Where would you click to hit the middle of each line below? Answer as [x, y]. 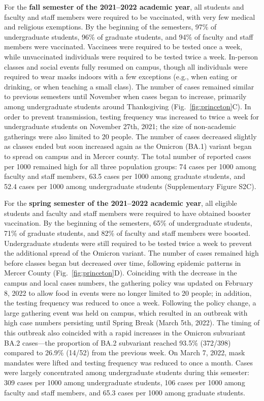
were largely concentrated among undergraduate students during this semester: [127, 372]
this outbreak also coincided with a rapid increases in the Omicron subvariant [125, 332]
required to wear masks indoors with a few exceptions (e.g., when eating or [121, 76]
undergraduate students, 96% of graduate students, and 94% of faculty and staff [129, 36]
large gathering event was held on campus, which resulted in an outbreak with [126, 312]
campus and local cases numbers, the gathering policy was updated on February [129, 283]
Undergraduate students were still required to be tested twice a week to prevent [128, 243]
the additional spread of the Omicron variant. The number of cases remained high [131, 253]
